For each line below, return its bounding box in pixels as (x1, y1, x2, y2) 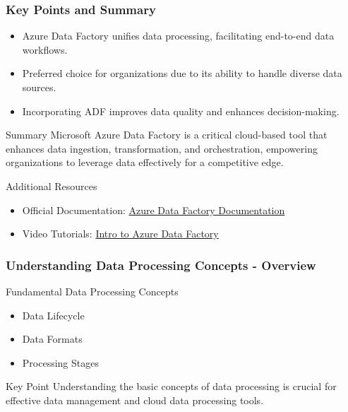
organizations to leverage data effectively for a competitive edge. (6, 155, 284, 170)
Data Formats (22, 331, 83, 346)
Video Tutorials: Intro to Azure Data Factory (22, 226, 219, 241)
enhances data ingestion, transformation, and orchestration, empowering (6, 141, 318, 155)
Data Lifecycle (22, 307, 85, 322)
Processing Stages (22, 355, 99, 370)
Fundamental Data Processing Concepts (6, 283, 179, 298)
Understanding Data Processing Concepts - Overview (6, 256, 316, 273)
